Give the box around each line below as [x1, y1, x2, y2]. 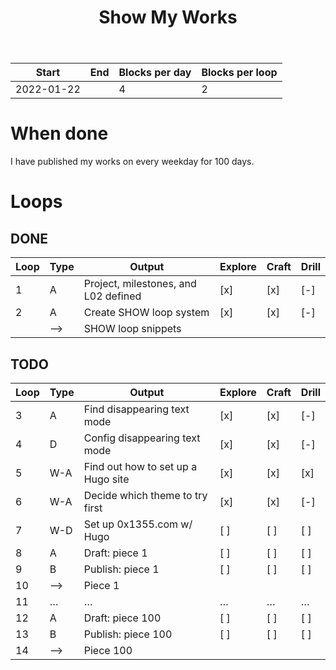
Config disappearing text [83, 431, 201, 445]
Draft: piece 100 [83, 611, 162, 625]
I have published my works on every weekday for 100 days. [10, 156, 255, 168]
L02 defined [83, 289, 142, 303]
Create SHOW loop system [83, 306, 210, 320]
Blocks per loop [201, 66, 278, 80]
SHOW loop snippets [83, 322, 182, 336]
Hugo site [83, 472, 130, 486]
